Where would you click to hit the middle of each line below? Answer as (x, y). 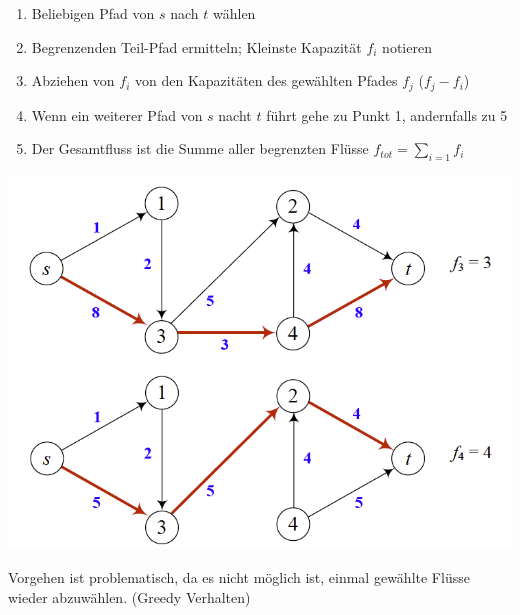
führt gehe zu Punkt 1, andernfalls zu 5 (387, 114)
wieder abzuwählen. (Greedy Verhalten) (129, 596)
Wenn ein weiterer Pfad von (117, 114)
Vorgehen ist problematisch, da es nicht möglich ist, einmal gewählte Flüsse (239, 577)
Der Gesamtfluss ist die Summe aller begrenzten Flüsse (200, 148)
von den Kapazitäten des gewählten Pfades (266, 80)
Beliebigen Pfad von (93, 13)
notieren (407, 46)
